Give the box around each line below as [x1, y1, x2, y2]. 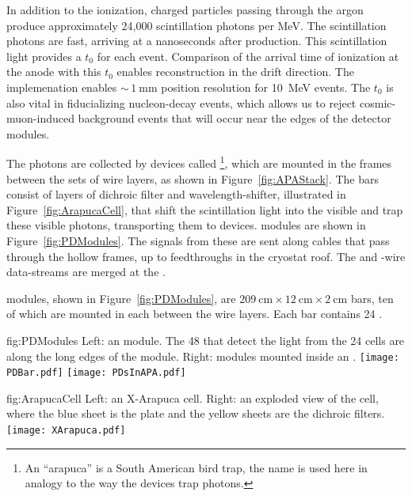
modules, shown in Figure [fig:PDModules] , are [6, 290, 236, 306]
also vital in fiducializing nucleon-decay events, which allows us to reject [6, 94, 357, 111]
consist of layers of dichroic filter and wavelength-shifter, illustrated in [6, 186, 346, 203]
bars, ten [350, 290, 394, 306]
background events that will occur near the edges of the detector [78, 110, 391, 127]
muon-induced [6, 110, 74, 127]
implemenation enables [6, 78, 117, 95]
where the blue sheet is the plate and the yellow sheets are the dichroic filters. [6, 405, 385, 422]
